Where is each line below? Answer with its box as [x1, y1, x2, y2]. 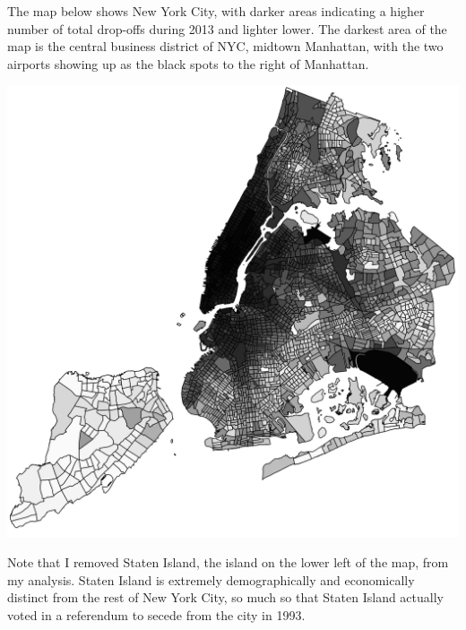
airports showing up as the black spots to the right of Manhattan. [7, 54, 369, 73]
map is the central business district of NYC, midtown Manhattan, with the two [7, 37, 444, 56]
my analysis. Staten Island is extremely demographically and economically [7, 570, 415, 589]
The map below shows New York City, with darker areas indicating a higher [7, 2, 425, 20]
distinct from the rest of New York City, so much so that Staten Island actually [7, 588, 444, 607]
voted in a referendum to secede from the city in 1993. [7, 605, 306, 624]
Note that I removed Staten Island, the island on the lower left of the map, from [7, 552, 449, 571]
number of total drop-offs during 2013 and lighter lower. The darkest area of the [7, 19, 447, 38]
